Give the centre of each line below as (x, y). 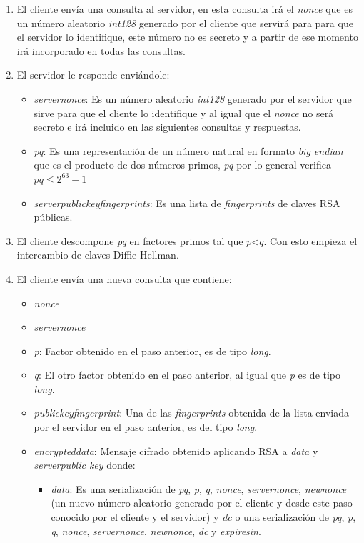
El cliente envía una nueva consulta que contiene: (124, 278)
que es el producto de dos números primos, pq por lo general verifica (182, 165)
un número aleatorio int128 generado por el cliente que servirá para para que (185, 23)
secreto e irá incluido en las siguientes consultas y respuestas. (167, 127)
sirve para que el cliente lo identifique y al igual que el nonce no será (184, 113)
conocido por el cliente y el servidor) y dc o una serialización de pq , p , (203, 517)
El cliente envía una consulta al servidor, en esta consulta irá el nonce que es (184, 9)
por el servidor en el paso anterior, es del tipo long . (146, 427)
